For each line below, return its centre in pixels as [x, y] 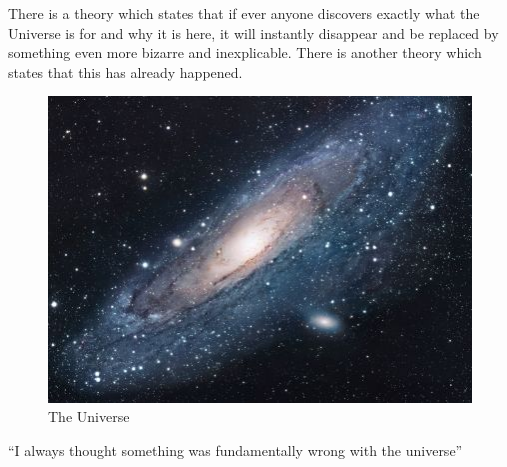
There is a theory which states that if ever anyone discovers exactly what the [244, 13]
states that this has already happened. [125, 71]
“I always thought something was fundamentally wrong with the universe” [235, 449]
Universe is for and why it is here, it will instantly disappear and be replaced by [253, 32]
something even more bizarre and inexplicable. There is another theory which [245, 52]
